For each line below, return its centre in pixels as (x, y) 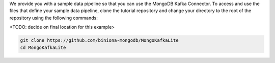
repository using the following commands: (53, 18)
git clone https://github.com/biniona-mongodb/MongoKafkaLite (99, 41)
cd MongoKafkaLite (43, 47)
